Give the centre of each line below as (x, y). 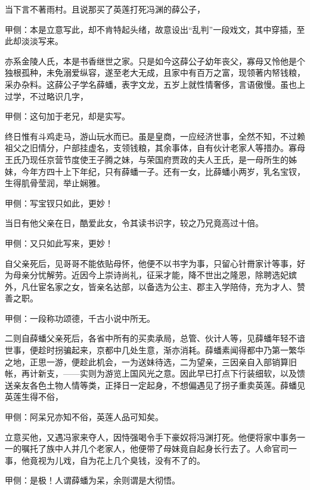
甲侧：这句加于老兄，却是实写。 (67, 116)
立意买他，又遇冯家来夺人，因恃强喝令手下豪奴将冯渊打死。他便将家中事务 (151, 437)
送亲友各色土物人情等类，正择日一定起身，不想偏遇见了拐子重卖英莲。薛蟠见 (155, 385)
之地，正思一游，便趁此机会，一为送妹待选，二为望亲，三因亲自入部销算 (147, 361)
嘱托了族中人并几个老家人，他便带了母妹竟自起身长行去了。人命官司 (155, 449)
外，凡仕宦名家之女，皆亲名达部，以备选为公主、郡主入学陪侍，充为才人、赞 (155, 286)
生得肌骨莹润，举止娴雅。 (55, 183)
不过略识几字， (59, 96)
